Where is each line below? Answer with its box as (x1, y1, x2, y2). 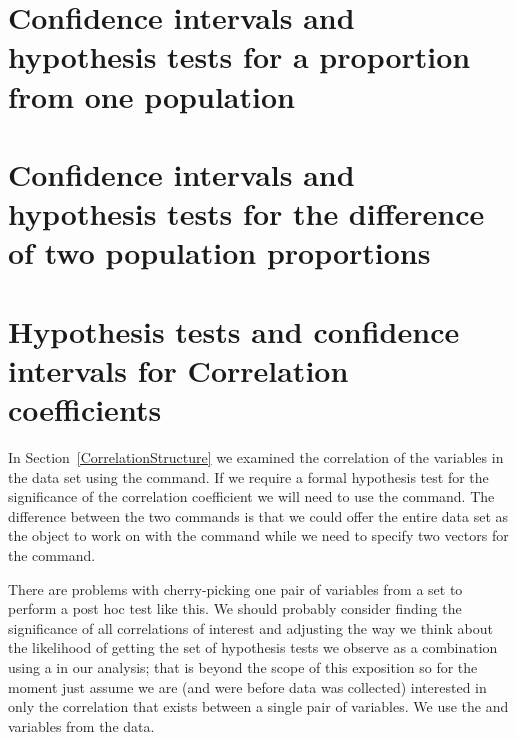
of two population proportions (8, 232, 431, 273)
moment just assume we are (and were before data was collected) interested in (8, 676, 487, 697)
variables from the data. (8, 715, 155, 736)
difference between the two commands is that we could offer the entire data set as (8, 505, 509, 526)
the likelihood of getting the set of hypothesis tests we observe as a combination (8, 637, 498, 658)
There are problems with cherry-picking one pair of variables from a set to (8, 578, 463, 599)
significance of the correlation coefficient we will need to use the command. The (8, 486, 495, 507)
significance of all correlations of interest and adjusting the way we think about (8, 617, 494, 638)
